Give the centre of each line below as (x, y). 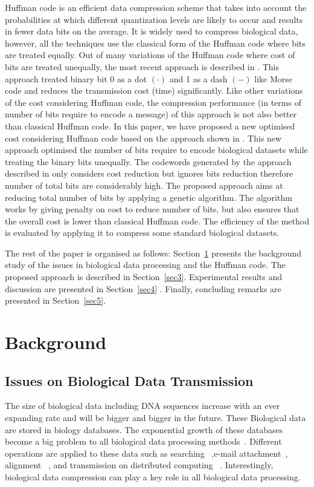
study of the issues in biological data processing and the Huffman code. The (145, 265)
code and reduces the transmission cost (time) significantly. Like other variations (154, 90)
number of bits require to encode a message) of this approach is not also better (151, 114)
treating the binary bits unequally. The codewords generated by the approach (148, 161)
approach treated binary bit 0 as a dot (76, 78)
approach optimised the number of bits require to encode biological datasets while (156, 150)
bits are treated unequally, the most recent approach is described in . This (142, 66)
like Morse (274, 78)
